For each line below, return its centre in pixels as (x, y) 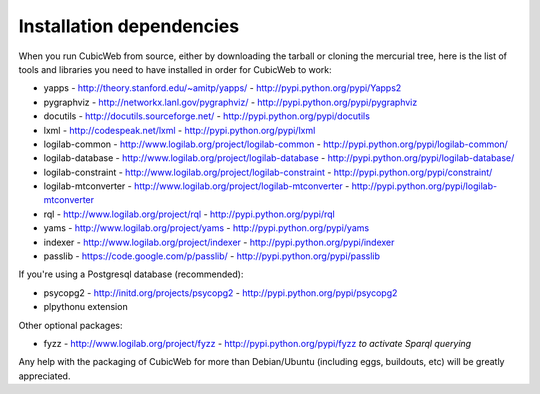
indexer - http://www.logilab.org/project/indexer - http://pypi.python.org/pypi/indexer (219, 242)
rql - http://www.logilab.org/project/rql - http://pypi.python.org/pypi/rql (189, 214)
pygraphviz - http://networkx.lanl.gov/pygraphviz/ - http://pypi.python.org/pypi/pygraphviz (230, 102)
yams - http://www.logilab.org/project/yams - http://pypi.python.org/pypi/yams (206, 228)
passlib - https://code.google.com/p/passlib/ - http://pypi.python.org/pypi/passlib (211, 256)
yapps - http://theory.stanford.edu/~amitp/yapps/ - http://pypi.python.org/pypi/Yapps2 (222, 88)
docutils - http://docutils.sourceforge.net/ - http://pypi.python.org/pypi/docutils (206, 116)
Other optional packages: (71, 325)
